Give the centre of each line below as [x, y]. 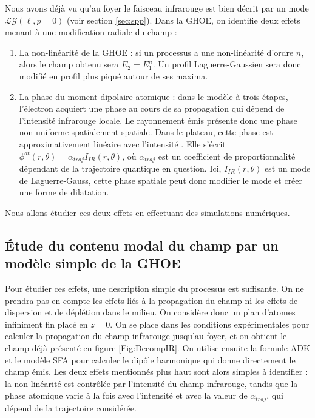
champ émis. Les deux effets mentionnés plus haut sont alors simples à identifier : [156, 372]
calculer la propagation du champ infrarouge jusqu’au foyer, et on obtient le [146, 336]
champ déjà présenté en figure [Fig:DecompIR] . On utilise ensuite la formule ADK [157, 347]
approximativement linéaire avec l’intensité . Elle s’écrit [122, 143]
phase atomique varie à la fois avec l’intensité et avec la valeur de [126, 395]
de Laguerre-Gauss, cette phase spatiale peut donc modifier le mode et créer [161, 180]
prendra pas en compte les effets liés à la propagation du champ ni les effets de [151, 300]
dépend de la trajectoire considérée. [71, 407]
